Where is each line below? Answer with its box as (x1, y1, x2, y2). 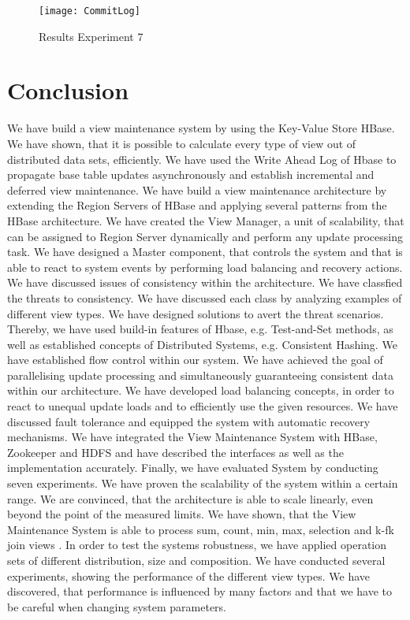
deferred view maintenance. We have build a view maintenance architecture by (7, 181, 387, 198)
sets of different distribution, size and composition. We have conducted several (7, 552, 386, 568)
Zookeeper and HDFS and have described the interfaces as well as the (7, 444, 344, 460)
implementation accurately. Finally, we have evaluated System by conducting (7, 459, 378, 476)
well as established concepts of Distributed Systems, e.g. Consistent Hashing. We (7, 336, 397, 352)
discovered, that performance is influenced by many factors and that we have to (7, 583, 393, 600)
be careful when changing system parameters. (7, 598, 226, 614)
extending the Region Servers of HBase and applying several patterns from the (7, 197, 387, 213)
